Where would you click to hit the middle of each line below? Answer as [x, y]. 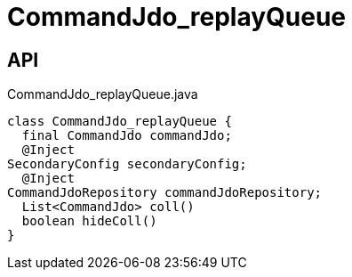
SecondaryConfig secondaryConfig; [127, 164]
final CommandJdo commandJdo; [127, 136]
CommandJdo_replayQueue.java [103, 94]
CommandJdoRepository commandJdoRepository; [165, 193]
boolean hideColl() [89, 221]
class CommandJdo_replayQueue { [120, 122]
